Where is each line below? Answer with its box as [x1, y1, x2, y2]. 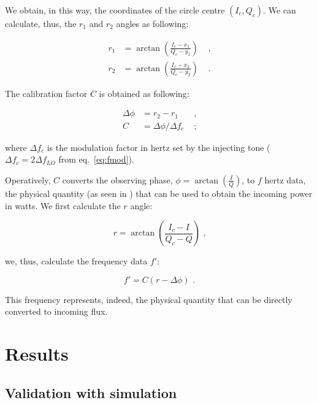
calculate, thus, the [5, 17, 77, 29]
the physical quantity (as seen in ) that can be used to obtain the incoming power [5, 186, 313, 199]
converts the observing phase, [62, 173, 173, 186]
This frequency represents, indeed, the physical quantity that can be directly [5, 293, 292, 305]
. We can [263, 4, 296, 16]
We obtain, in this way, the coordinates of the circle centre [5, 4, 225, 16]
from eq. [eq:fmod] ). [58, 153, 134, 166]
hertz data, [264, 173, 306, 186]
